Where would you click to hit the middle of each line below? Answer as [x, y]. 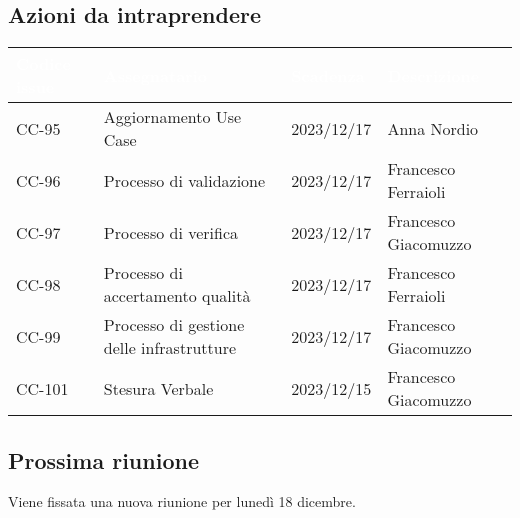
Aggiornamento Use [172, 117]
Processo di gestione [174, 325]
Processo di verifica [171, 232]
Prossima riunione [103, 459]
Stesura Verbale [158, 388]
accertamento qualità [177, 296]
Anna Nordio [433, 128]
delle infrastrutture [170, 348]
